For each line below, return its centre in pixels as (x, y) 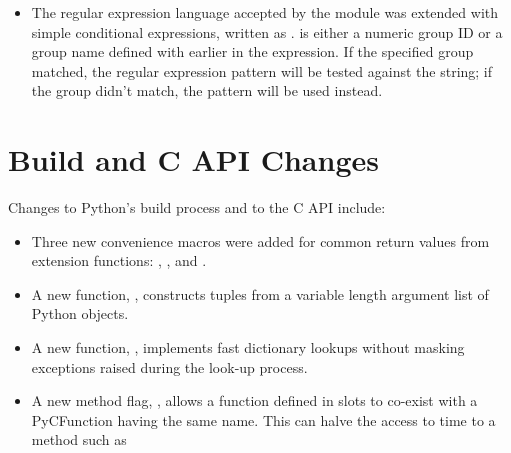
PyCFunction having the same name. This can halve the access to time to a (263, 419)
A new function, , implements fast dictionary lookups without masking (248, 347)
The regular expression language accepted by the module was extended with (265, 12)
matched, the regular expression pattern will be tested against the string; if (262, 70)
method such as (79, 439)
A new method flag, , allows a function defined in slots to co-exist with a (254, 400)
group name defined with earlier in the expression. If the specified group (252, 51)
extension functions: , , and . (119, 260)
